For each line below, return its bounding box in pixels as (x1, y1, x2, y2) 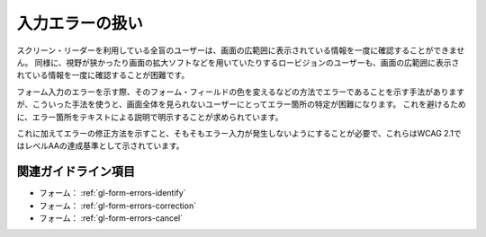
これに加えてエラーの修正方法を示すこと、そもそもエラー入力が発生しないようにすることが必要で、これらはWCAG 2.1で (16, 127, 463, 138)
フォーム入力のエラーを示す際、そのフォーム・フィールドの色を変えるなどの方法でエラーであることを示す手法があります (16, 86, 465, 97)
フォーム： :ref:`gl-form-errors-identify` (39, 188, 186, 198)
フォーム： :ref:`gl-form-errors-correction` (39, 200, 197, 211)
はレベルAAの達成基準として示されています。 (16, 140, 184, 152)
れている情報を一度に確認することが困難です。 (16, 70, 190, 81)
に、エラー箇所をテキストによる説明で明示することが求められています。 (16, 111, 283, 122)
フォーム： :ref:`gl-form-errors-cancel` (39, 212, 184, 224)
